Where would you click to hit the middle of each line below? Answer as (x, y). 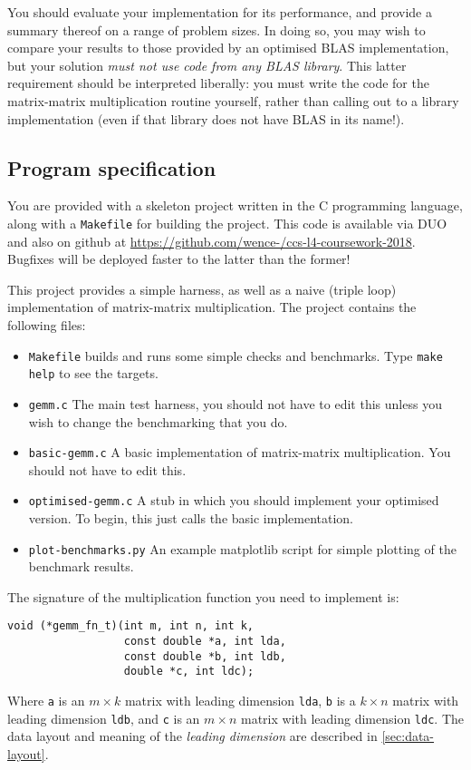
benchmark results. (81, 566)
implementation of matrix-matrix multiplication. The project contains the (212, 307)
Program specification (112, 167)
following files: (47, 324)
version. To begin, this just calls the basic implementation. (191, 518)
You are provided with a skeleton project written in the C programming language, (235, 205)
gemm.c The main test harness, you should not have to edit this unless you (235, 403)
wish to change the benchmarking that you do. (158, 421)
